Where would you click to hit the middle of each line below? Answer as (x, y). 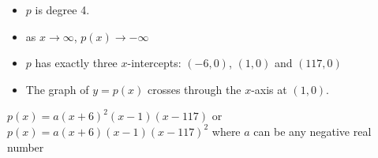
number (26, 147)
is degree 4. (62, 9)
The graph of (57, 89)
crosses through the (194, 89)
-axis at (269, 89)
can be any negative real (313, 131)
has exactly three (76, 63)
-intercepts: (154, 63)
